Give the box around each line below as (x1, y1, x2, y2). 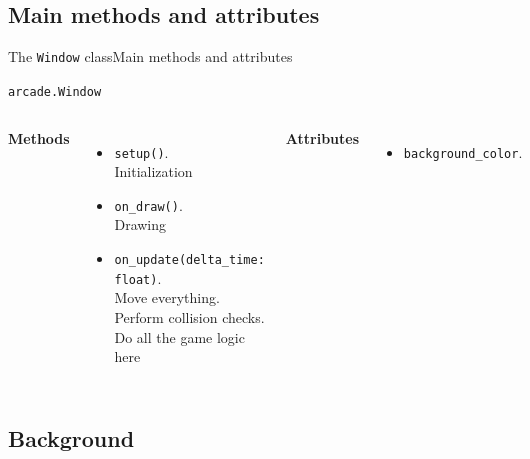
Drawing (114, 214, 167, 235)
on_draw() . (114, 194, 183, 215)
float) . (114, 267, 162, 288)
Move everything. (114, 287, 220, 308)
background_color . (403, 141, 523, 162)
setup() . (114, 141, 169, 162)
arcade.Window (8, 84, 102, 99)
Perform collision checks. (114, 306, 265, 327)
